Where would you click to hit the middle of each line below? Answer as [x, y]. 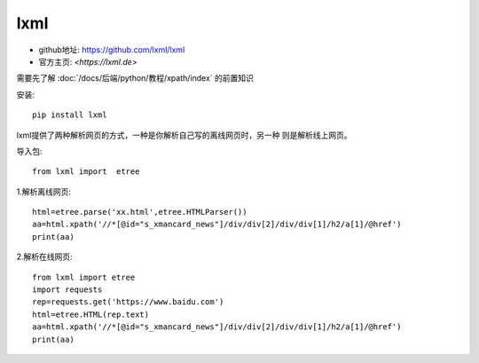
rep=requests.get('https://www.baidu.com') [128, 302]
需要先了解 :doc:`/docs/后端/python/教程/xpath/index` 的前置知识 [135, 78]
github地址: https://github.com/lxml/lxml [112, 50]
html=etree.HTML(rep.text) [91, 314]
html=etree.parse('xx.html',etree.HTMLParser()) [140, 212]
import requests [67, 290]
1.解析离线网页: [43, 192]
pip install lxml [70, 115]
